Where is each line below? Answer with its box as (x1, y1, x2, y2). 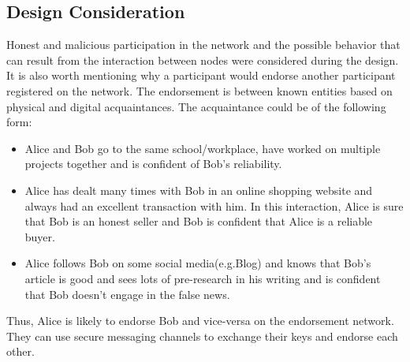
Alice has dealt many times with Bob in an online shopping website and (24, 181, 373, 198)
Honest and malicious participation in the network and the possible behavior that (6, 36, 401, 53)
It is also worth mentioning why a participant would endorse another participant (6, 67, 396, 84)
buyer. (24, 228, 55, 244)
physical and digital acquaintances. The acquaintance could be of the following (6, 98, 386, 114)
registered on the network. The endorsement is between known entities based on (6, 82, 393, 99)
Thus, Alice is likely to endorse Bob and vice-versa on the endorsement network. (6, 312, 394, 329)
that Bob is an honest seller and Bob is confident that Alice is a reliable (24, 213, 373, 230)
